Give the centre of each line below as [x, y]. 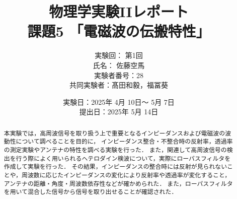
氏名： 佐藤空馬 [119, 65]
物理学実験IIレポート [119, 11]
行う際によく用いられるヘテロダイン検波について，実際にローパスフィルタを [123, 158]
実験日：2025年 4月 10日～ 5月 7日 [119, 102]
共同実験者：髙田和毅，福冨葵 [119, 85]
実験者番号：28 [119, 75]
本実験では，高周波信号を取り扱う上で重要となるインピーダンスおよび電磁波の [114, 133]
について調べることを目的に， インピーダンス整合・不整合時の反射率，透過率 [124, 141]
